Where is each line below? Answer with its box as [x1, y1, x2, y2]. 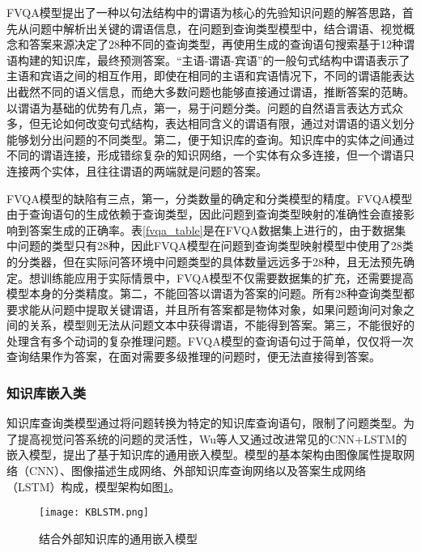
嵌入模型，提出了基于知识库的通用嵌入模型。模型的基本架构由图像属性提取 [6, 446, 403, 463]
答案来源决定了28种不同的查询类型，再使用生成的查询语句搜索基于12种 [28, 36, 403, 53]
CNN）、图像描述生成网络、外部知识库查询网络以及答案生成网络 [28, 462, 367, 479]
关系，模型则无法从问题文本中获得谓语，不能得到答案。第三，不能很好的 [28, 316, 415, 333]
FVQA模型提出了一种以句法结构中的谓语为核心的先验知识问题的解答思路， [6, 4, 402, 20]
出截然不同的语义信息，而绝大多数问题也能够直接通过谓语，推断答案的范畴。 [6, 83, 415, 100]
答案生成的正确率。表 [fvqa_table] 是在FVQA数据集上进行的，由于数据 [28, 221, 395, 238]
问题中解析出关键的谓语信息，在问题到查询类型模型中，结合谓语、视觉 [28, 19, 403, 36]
